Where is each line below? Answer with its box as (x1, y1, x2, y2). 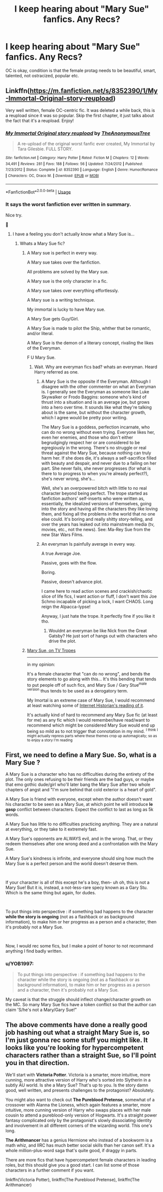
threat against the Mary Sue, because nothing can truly (41, 450, 151, 456)
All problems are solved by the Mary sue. (27, 268, 109, 274)
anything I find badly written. (5, 948, 63, 954)
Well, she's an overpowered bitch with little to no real (41, 485, 147, 491)
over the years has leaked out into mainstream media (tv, (41, 521, 155, 527)
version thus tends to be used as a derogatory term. (27, 687, 128, 694)
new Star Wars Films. (41, 532, 84, 537)
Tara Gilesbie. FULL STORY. (17, 146, 73, 152)
